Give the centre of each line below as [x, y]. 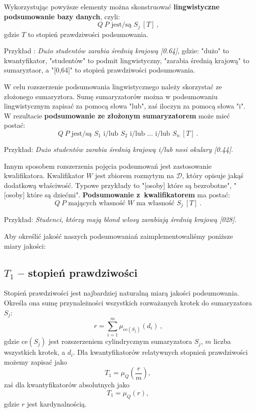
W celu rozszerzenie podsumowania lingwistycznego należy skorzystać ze [113, 87]
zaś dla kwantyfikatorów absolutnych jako [67, 385]
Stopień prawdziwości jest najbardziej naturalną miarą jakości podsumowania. [122, 293]
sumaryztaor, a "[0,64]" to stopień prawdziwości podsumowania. [100, 70]
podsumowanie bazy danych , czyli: [62, 16]
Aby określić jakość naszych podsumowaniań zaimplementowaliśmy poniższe [119, 236]
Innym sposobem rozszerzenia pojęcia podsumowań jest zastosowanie [108, 166]
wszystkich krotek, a [35, 352]
